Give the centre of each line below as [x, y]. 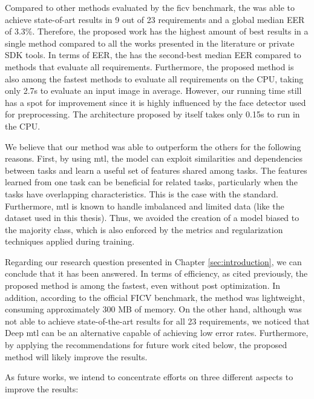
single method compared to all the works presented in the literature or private [150, 43]
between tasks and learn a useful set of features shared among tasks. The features [156, 170]
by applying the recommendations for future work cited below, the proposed [146, 345]
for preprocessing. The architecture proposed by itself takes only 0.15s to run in [152, 114]
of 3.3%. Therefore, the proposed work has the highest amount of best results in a [157, 31]
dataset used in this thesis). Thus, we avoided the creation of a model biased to [152, 218]
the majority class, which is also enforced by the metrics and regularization [144, 229]
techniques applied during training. [70, 241]
